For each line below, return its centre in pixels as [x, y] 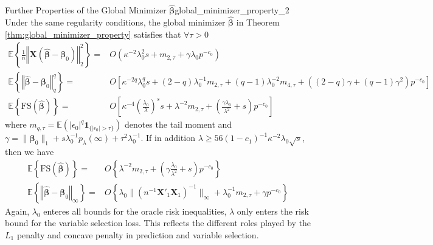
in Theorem [258, 22]
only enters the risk [273, 211]
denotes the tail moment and [178, 124]
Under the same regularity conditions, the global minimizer [115, 22]
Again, [17, 211]
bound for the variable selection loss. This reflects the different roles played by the [158, 223]
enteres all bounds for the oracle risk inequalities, [135, 211]
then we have [29, 152]
